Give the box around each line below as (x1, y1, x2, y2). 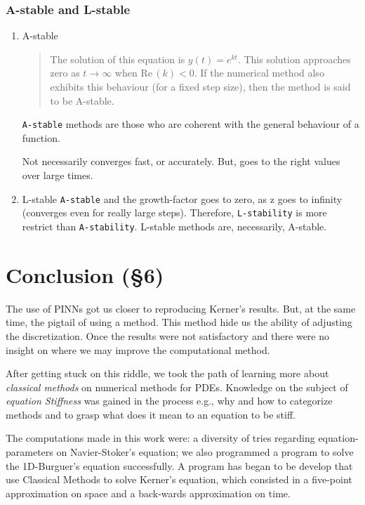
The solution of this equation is (50, 51, 185, 66)
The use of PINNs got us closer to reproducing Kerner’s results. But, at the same (6, 301, 356, 315)
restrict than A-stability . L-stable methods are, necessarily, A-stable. (22, 218, 327, 233)
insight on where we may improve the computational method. (6, 342, 270, 357)
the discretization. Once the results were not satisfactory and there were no (6, 328, 330, 343)
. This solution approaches (237, 51, 351, 66)
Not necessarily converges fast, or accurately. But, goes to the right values (22, 154, 340, 169)
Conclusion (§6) (6, 260, 164, 289)
